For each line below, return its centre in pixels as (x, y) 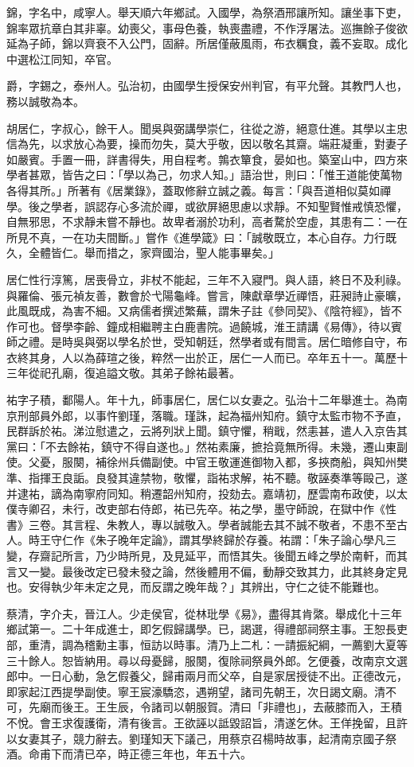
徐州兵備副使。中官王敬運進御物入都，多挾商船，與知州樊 (257, 462)
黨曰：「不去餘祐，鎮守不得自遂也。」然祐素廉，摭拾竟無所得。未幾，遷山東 (201, 446)
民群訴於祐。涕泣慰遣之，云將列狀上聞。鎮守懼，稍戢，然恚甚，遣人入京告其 (207, 431)
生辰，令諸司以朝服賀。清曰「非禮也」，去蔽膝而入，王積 (254, 707)
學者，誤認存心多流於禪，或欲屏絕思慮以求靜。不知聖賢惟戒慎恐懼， (229, 206)
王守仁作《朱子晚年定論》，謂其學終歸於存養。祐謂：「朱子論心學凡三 (218, 540)
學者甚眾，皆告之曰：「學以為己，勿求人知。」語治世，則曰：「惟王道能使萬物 (204, 175)
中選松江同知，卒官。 (62, 58)
